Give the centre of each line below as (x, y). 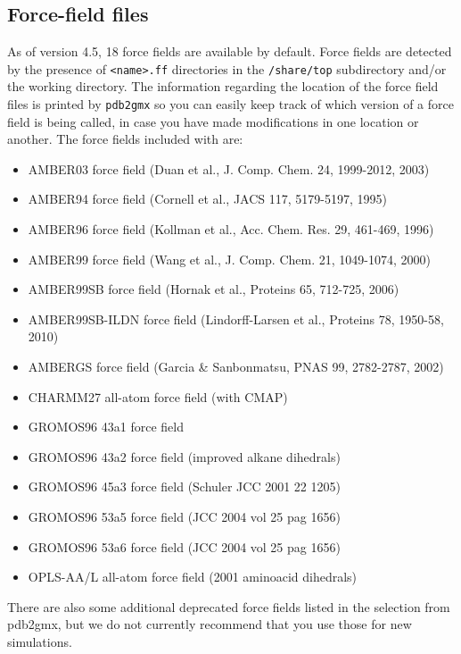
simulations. (40, 641)
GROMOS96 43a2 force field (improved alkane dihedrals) (184, 456)
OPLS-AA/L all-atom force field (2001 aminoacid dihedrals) (193, 577)
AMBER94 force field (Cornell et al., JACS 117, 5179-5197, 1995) (207, 199)
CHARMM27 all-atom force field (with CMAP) (158, 396)
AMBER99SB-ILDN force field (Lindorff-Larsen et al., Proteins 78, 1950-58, (236, 319)
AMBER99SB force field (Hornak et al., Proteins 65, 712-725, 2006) (214, 289)
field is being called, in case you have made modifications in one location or (213, 121)
